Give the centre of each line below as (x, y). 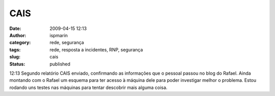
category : (20, 43)
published (60, 64)
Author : (18, 35)
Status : (17, 64)
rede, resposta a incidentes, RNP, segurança (96, 50)
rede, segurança (67, 43)
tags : (15, 50)
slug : (15, 57)
